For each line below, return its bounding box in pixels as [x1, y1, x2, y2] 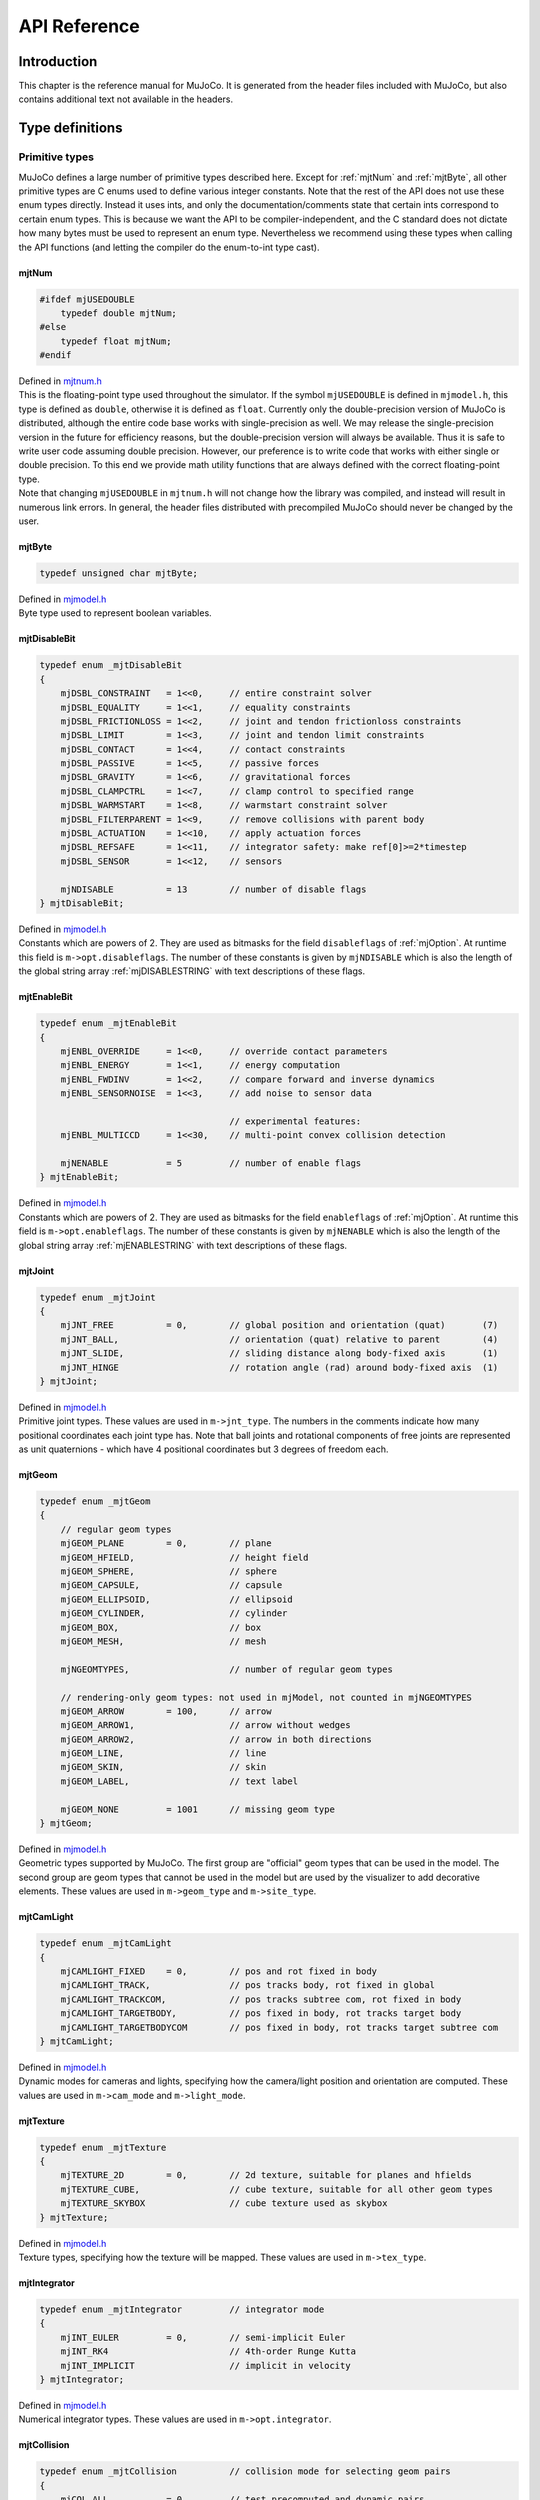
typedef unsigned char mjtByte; [39, 567, 199, 579]
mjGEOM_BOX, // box [60, 1621, 262, 1633]
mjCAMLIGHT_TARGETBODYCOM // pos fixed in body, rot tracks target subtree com [60, 2021, 499, 2033]
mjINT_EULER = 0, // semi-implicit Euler [60, 2331, 346, 2343]
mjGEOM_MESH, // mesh [60, 1635, 267, 1647]
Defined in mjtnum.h [18, 375, 102, 387]
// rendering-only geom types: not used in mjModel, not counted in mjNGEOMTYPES [60, 1691, 472, 1703]
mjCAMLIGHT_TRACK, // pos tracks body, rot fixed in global [60, 1980, 435, 1991]
